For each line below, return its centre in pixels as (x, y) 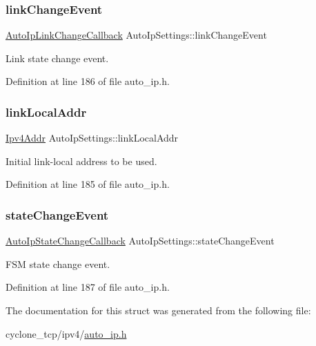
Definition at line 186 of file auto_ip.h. (88, 81)
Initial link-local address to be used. (81, 161)
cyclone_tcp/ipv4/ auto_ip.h (66, 333)
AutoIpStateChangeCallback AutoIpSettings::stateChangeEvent (140, 241)
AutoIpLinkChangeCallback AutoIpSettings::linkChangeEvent (136, 35)
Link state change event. (57, 58)
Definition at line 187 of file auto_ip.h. (88, 287)
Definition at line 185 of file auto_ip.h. (88, 184)
